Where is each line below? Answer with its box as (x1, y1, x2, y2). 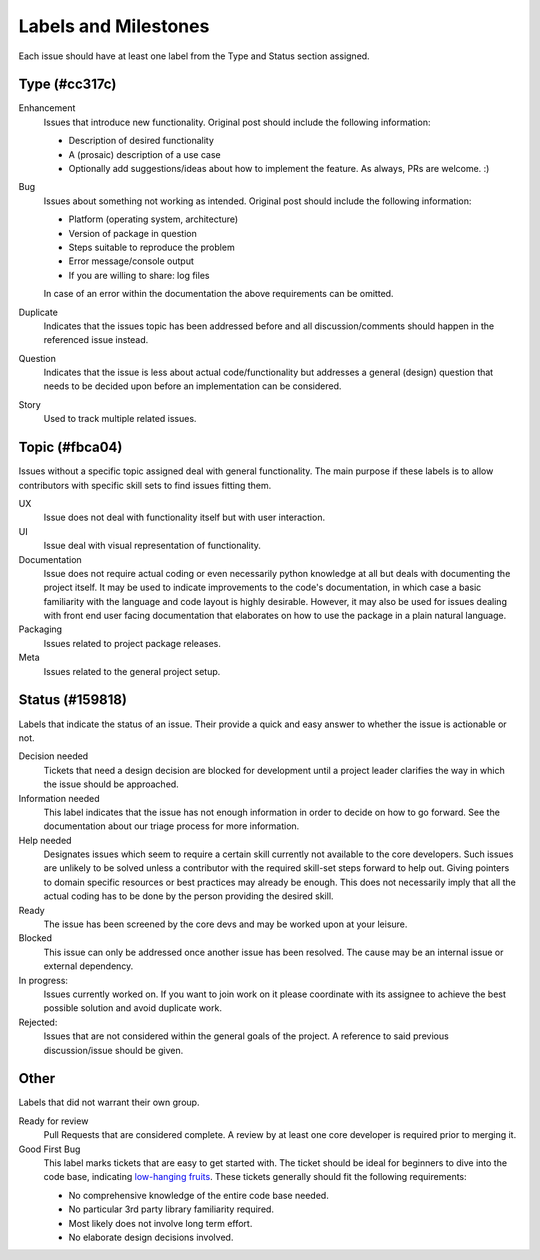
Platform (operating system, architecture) (68, 213, 239, 225)
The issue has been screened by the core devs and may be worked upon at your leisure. (43, 918, 408, 930)
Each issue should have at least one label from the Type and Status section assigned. (18, 50, 370, 62)
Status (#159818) (18, 691, 127, 709)
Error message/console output (68, 255, 195, 267)
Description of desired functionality (68, 135, 215, 147)
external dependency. (43, 960, 134, 972)
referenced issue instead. (43, 334, 149, 346)
